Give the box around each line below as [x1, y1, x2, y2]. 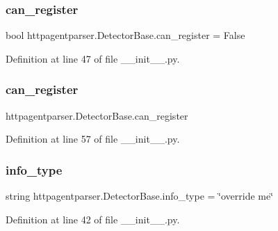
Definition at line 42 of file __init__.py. [6, 212, 180, 226]
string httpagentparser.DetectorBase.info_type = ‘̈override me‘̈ [6, 189, 274, 203]
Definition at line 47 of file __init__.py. [6, 51, 180, 65]
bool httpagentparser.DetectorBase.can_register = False [6, 28, 245, 42]
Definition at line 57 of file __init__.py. [6, 132, 180, 146]
